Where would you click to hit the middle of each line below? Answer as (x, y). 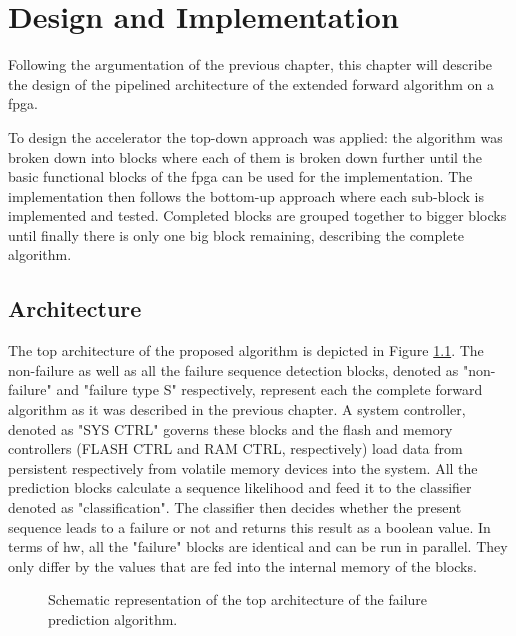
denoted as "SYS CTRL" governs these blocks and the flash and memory (230, 428)
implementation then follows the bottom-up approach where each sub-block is (246, 195)
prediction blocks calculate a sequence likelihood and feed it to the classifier (240, 487)
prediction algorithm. (113, 618)
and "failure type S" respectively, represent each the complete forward (269, 389)
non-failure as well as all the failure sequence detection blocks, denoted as (233, 369)
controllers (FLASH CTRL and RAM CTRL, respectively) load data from (235, 448)
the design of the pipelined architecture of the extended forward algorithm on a (251, 83)
